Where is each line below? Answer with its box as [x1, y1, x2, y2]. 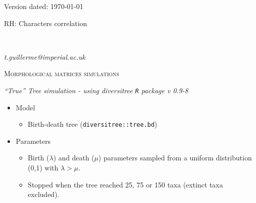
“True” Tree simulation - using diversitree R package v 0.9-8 [4, 85, 188, 95]
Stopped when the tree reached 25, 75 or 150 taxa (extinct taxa [28, 179, 223, 189]
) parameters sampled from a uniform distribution [98, 152, 252, 163]
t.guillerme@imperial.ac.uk [4, 51, 86, 62]
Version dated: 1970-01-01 [4, 1, 84, 11]
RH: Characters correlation [4, 18, 87, 28]
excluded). [28, 189, 60, 199]
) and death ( [53, 152, 95, 163]
